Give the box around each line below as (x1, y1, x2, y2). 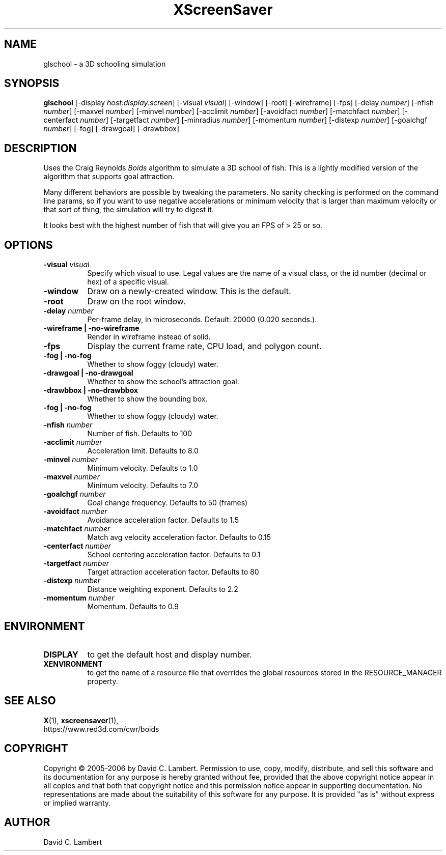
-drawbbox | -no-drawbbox (43, 386, 138, 395)
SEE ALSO (4, 694, 56, 707)
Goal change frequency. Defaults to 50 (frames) (87, 498, 248, 507)
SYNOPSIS (4, 77, 60, 90)
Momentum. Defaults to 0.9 (87, 602, 179, 611)
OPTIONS (4, 238, 53, 251)
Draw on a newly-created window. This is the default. (87, 286, 291, 297)
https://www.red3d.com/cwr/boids (43, 724, 159, 733)
